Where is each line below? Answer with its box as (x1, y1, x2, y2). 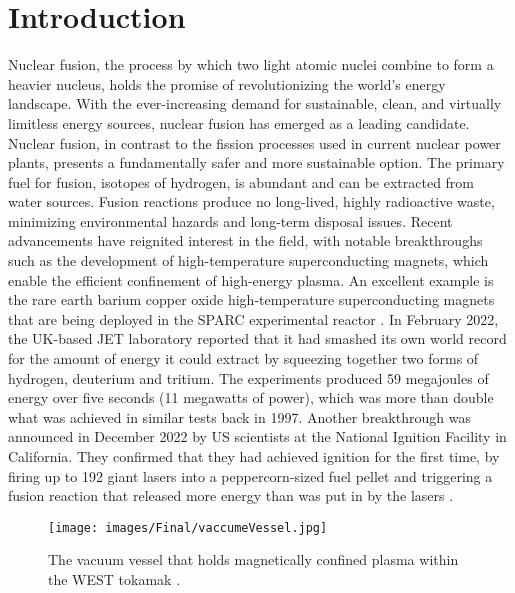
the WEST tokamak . (48, 569, 181, 590)
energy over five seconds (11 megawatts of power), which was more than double (8, 387, 494, 408)
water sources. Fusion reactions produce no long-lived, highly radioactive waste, (8, 191, 495, 212)
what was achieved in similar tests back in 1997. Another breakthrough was (8, 406, 471, 427)
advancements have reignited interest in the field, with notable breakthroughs (8, 230, 483, 251)
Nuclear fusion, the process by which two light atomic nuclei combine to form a (8, 54, 494, 75)
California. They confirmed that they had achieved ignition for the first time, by (8, 446, 500, 466)
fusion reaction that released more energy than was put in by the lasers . (8, 485, 454, 506)
